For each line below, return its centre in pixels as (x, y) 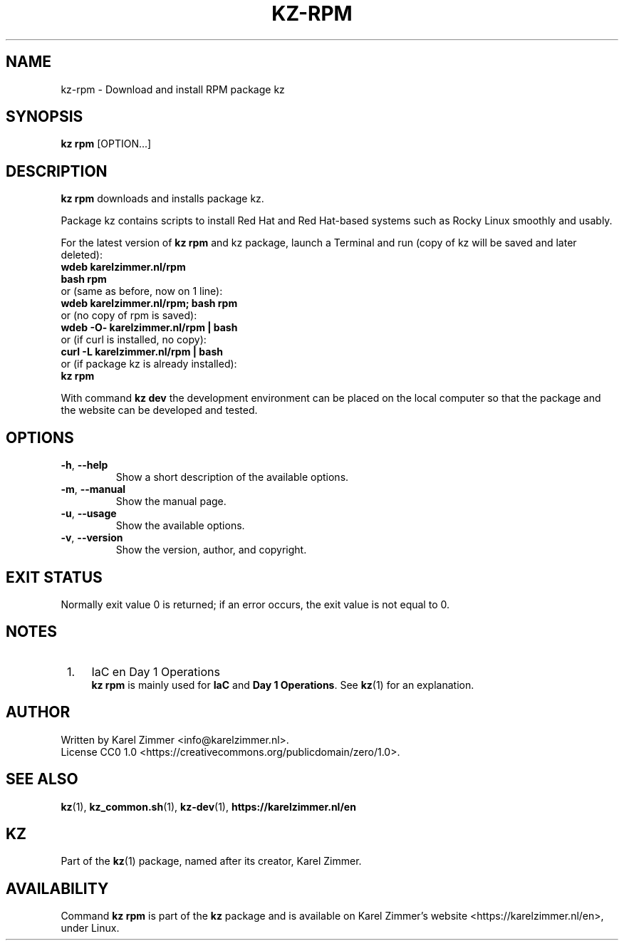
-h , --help (84, 465)
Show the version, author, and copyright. (211, 550)
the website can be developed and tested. (159, 410)
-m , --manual (93, 489)
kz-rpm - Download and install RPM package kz (173, 89)
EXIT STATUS (54, 577)
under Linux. (90, 928)
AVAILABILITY (57, 888)
